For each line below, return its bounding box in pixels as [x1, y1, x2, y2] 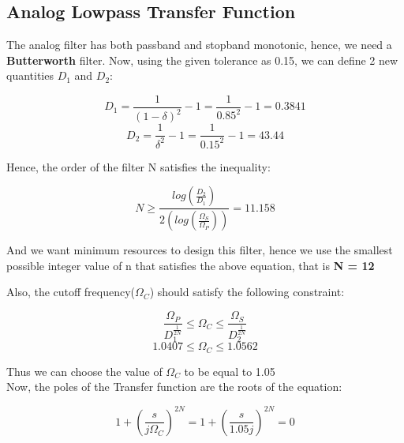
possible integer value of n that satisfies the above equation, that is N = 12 [6, 257, 375, 273]
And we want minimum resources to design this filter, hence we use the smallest [6, 242, 393, 258]
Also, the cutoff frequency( [6, 283, 136, 300]
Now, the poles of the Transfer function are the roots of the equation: [6, 378, 342, 395]
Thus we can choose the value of [6, 362, 163, 379]
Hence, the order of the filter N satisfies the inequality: [6, 158, 271, 175]
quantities [6, 67, 54, 84]
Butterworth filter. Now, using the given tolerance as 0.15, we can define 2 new [6, 51, 398, 68]
